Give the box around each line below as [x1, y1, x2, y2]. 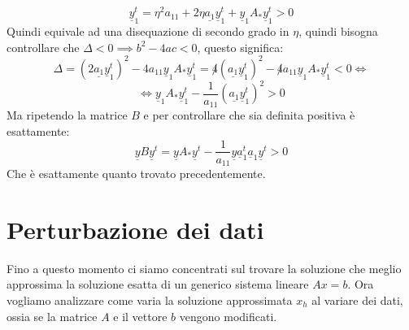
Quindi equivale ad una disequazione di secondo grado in [7, 23, 289, 40]
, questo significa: [197, 38, 284, 55]
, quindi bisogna [298, 23, 378, 40]
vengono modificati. [179, 307, 277, 324]
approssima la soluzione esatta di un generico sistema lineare [7, 276, 309, 293]
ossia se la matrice [7, 307, 98, 324]
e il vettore [113, 307, 168, 324]
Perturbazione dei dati [7, 212, 264, 245]
